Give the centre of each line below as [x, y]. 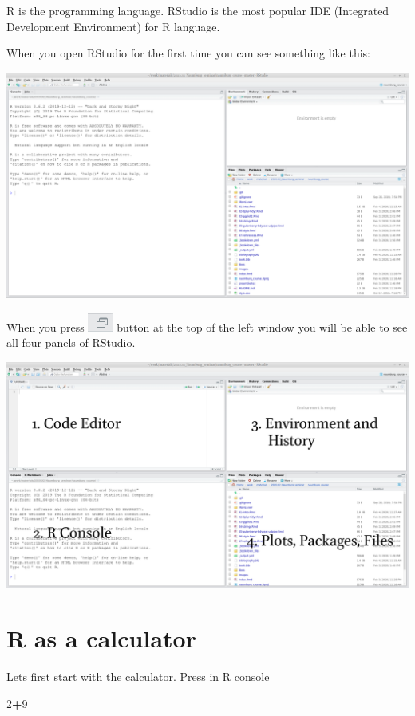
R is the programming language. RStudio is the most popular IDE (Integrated [198, 10]
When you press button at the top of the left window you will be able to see [207, 327]
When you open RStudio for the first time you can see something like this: [188, 53]
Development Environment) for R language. [113, 26]
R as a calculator [101, 638]
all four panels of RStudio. [71, 342]
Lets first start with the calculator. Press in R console [138, 677]
